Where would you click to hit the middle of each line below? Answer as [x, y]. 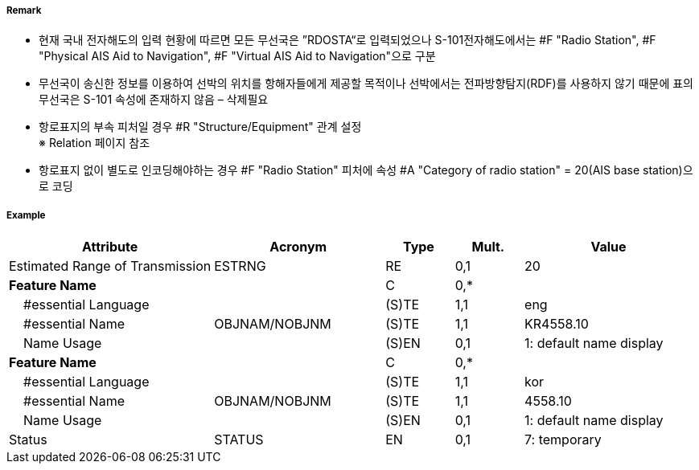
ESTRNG [240, 266]
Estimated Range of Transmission [110, 266]
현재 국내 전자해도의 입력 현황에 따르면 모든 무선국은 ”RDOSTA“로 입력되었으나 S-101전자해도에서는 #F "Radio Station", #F [347, 40]
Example [26, 215]
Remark [24, 10]
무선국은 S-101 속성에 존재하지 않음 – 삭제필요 [154, 100]
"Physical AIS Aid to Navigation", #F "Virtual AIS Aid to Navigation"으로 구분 [237, 56]
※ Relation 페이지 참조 [95, 143]
